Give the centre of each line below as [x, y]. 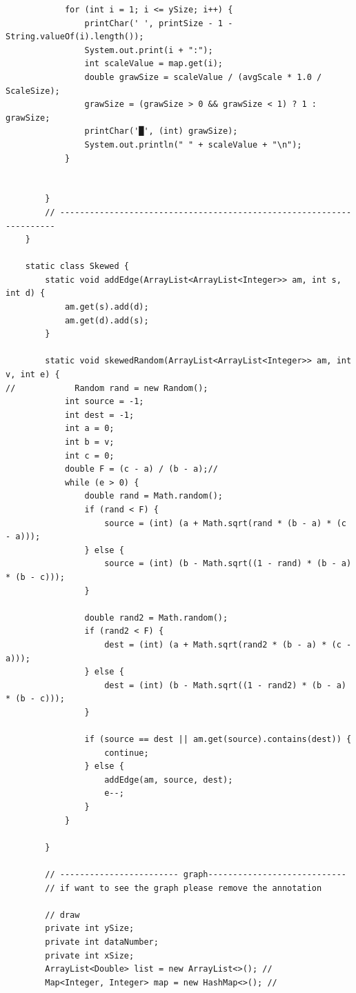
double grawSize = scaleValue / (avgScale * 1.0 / [203, 77]
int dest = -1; [99, 415]
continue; [127, 753]
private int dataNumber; [102, 942]
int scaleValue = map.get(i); [154, 64]
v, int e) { [33, 375]
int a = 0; [89, 429]
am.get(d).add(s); [107, 320]
